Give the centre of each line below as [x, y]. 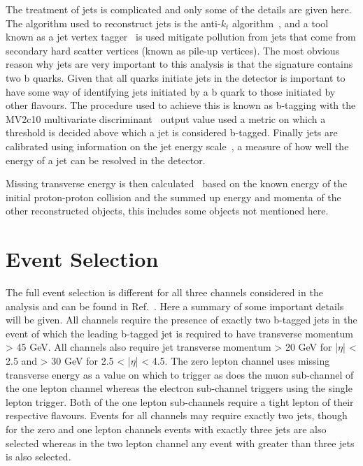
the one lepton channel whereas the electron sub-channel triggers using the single [179, 388]
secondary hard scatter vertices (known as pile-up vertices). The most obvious [173, 50]
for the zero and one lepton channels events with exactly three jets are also [166, 429]
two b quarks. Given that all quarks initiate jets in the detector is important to [176, 77]
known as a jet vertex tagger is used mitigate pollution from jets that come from [181, 37]
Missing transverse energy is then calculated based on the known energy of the [177, 183]
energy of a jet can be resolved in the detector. [106, 160]
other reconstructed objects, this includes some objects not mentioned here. [167, 211]
